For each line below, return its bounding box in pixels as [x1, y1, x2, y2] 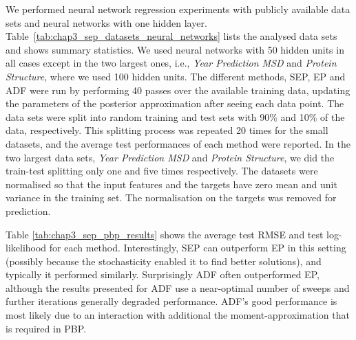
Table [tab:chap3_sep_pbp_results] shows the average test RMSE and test [6, 227, 324, 241]
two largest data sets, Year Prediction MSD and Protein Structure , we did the [6, 150, 335, 164]
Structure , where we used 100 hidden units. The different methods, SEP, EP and [6, 69, 346, 83]
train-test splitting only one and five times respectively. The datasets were [6, 163, 318, 178]
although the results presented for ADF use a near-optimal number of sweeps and [6, 280, 350, 295]
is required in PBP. [6, 321, 87, 335]
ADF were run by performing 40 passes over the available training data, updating [6, 82, 350, 97]
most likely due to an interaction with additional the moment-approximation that [6, 308, 350, 322]
